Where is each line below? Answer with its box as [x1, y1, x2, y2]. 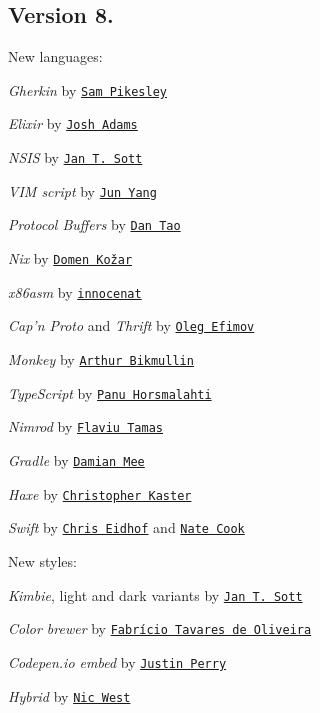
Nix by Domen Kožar [8, 248, 133, 269]
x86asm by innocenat [8, 281, 142, 302]
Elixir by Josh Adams [8, 113, 138, 134]
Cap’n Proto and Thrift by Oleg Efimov [8, 315, 255, 336]
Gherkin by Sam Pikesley [8, 79, 167, 100]
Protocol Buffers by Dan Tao [8, 214, 181, 235]
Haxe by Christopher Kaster [8, 483, 192, 504]
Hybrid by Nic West [8, 685, 131, 706]
